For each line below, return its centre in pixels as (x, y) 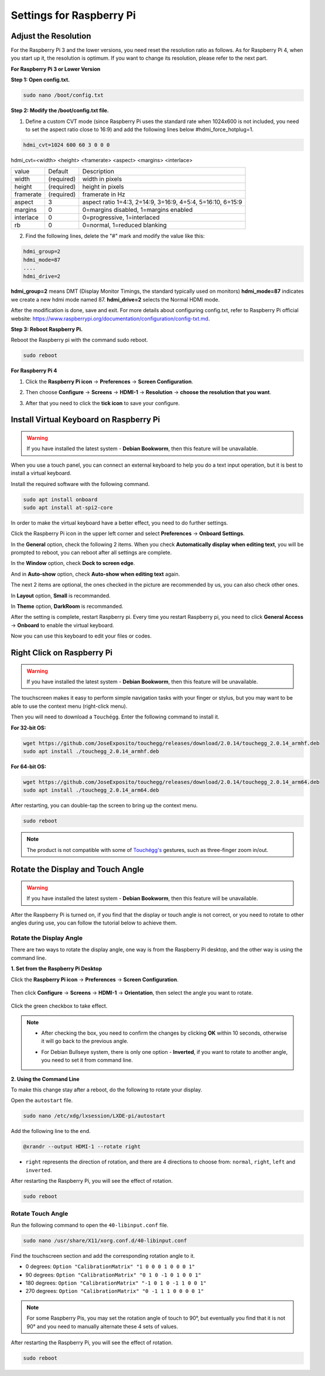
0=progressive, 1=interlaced (121, 218)
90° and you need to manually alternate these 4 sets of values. (102, 1326)
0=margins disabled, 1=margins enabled (138, 210)
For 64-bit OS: (29, 766)
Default (58, 172)
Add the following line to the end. (51, 1131)
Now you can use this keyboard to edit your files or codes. (81, 636)
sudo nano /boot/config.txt (63, 95)
